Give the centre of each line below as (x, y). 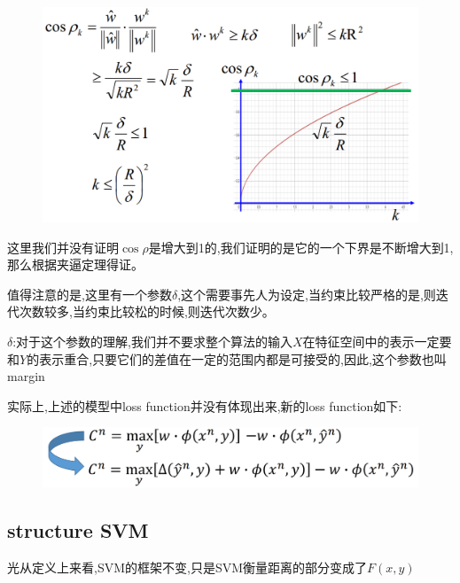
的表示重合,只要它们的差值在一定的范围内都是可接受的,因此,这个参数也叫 (237, 358)
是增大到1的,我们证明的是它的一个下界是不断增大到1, (301, 247)
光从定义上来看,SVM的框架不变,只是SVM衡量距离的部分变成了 (187, 567)
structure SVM (78, 529)
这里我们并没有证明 (63, 247)
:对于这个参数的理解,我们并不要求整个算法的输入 (153, 342)
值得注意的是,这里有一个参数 (90, 294)
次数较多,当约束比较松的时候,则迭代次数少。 (147, 311)
